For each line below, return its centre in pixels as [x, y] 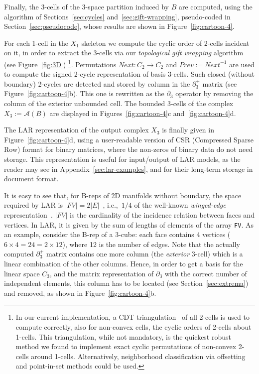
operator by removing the [214, 93]
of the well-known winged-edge [180, 205]
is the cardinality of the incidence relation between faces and [162, 214]
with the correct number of [206, 273]
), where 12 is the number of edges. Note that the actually [151, 244]
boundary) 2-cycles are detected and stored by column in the [97, 83]
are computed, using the [215, 6]
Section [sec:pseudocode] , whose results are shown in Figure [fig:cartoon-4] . [119, 26]
